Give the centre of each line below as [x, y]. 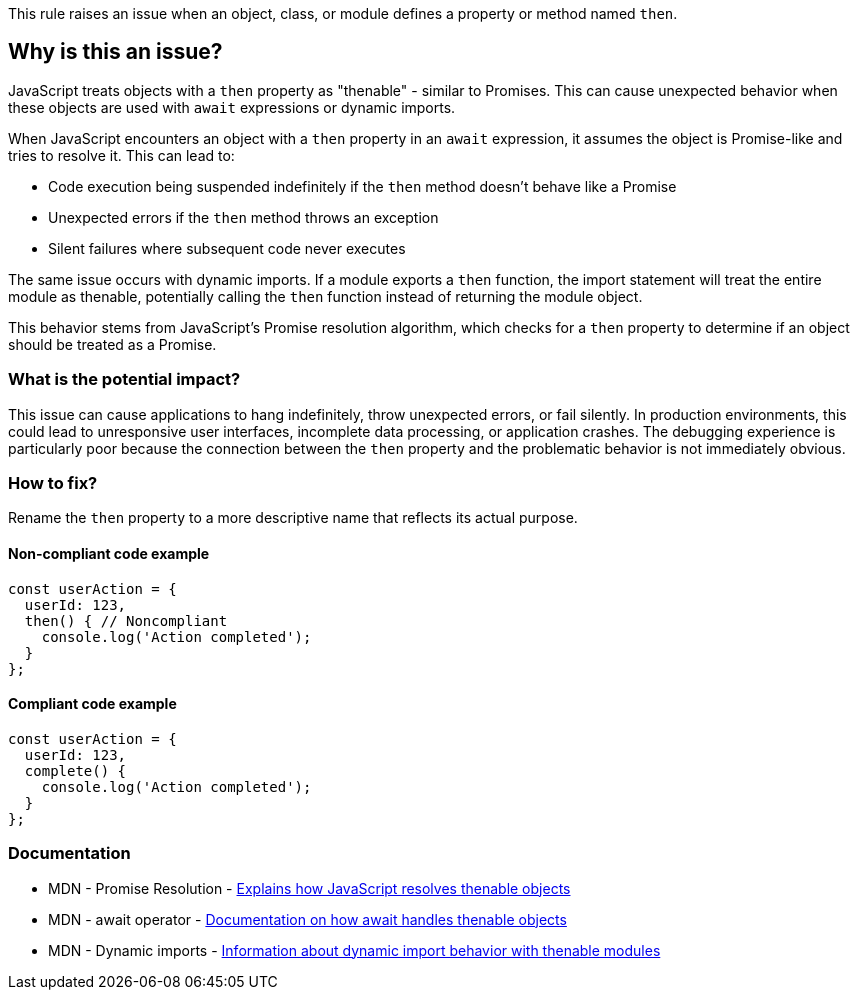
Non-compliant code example [109, 553]
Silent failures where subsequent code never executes [227, 248]
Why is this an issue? [115, 52]
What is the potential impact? [124, 379]
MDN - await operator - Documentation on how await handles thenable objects [307, 919]
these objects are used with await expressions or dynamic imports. [232, 107]
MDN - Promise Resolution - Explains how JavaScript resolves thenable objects [309, 888]
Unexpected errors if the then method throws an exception [243, 217]
